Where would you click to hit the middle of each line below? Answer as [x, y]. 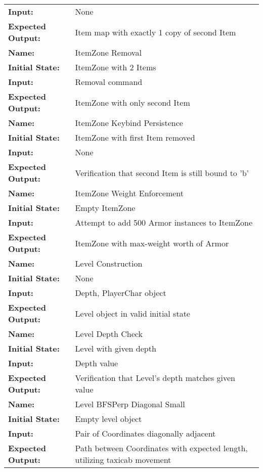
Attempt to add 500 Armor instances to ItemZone [164, 222]
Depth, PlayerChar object [121, 293]
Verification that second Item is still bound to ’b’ [162, 173]
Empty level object [108, 419]
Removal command [109, 82]
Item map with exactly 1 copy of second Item [156, 32]
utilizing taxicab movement [123, 460]
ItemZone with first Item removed [135, 137]
